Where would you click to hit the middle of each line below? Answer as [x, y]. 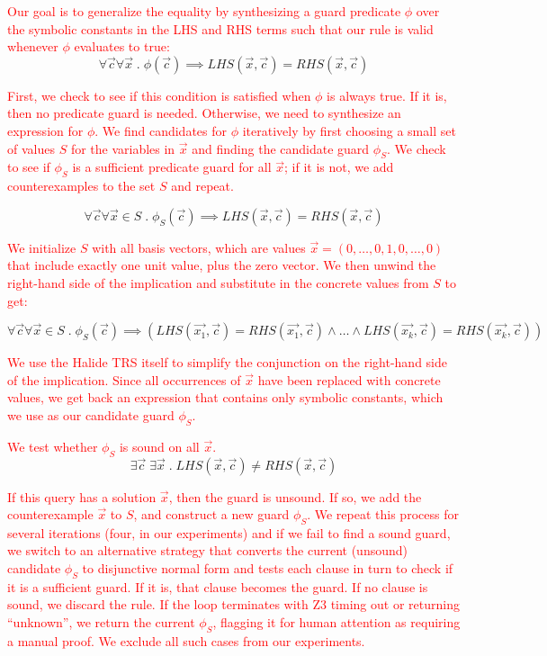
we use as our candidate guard [91, 414]
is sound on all [159, 446]
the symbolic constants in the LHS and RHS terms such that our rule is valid [220, 28]
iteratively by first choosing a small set [349, 130]
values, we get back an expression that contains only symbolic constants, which [225, 397]
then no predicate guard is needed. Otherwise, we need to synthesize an [204, 113]
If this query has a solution [82, 496]
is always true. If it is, [387, 95]
